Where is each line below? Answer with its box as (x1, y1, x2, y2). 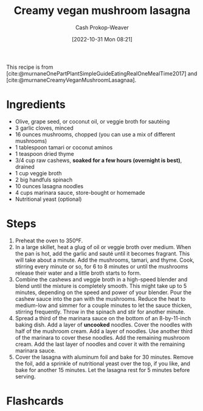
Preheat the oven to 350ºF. (15, 237, 83, 244)
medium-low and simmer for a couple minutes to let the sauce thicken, (15, 301, 192, 309)
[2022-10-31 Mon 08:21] (72, 35, 132, 43)
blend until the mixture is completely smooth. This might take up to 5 (15, 282, 187, 289)
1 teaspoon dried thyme (15, 150, 74, 157)
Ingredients (6, 98, 66, 111)
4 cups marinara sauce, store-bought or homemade (15, 189, 145, 196)
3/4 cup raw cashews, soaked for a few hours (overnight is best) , (15, 156, 182, 164)
